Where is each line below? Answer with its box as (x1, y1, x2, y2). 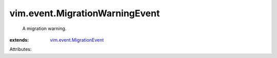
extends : (9, 37, 29, 43)
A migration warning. (22, 25, 67, 32)
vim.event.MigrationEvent (50, 37, 104, 43)
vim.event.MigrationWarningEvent (9, 8, 160, 19)
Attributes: (9, 46, 32, 52)
